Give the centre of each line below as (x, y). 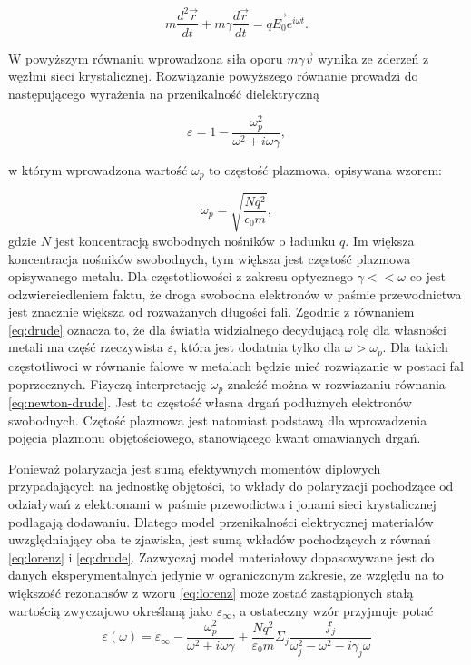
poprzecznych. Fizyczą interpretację (108, 383)
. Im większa (380, 240)
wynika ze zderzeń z (373, 58)
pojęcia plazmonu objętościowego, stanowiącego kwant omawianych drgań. (215, 438)
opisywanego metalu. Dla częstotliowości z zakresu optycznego (181, 276)
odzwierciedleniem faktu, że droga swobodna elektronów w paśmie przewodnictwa (235, 293)
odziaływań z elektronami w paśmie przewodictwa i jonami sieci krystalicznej (222, 503)
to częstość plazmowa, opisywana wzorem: (325, 169)
